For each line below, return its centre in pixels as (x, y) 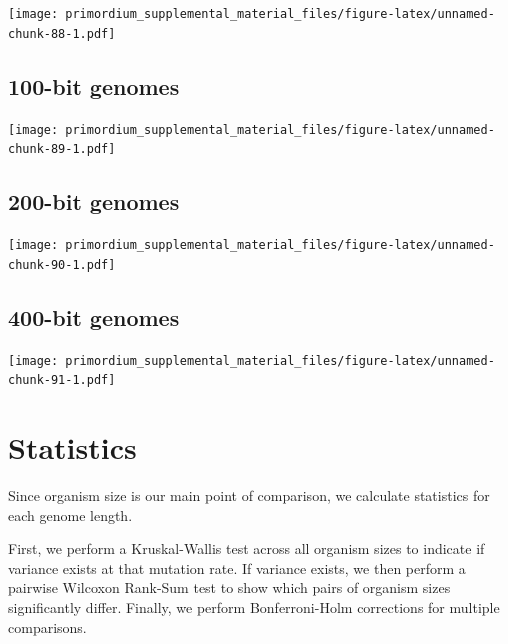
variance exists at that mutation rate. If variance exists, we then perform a (237, 567)
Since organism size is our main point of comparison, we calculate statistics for (249, 494)
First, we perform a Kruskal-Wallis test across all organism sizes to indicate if (246, 548)
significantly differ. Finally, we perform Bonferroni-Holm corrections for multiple (254, 606)
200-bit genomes (94, 201)
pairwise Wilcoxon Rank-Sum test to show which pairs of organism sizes (229, 587)
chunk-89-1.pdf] (62, 149)
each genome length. (70, 514)
